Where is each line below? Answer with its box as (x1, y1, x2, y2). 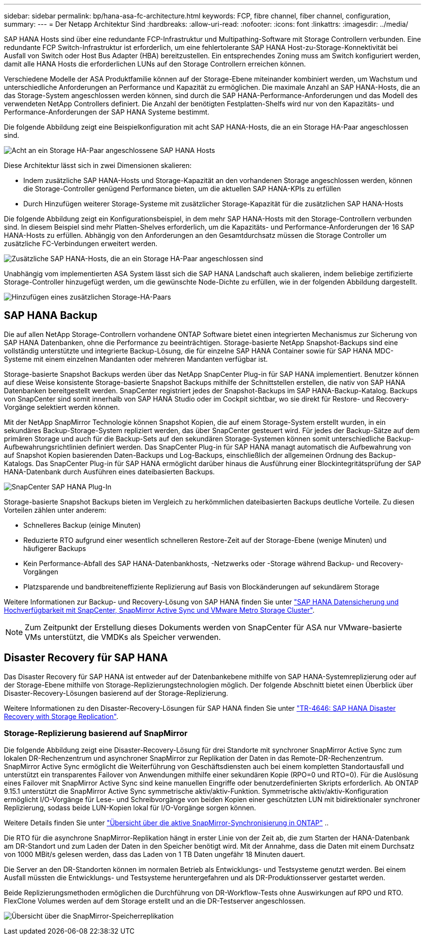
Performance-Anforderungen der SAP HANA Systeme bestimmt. (4, 108, 210, 116)
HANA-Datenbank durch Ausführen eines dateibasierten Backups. (4, 467, 215, 476)
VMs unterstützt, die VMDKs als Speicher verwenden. (25, 632, 221, 642)
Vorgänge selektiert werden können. (4, 402, 120, 411)
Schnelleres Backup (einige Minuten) (23, 520, 141, 529)
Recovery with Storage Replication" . (4, 712, 118, 721)
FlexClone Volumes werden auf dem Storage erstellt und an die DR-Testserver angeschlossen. (4, 897, 306, 905)
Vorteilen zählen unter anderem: (4, 505, 106, 514)
